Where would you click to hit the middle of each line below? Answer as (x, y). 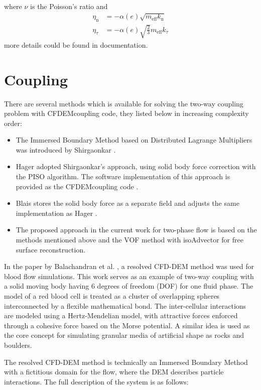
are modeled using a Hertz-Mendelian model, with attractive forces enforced (121, 315)
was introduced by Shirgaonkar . (66, 149)
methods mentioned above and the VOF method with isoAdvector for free (129, 240)
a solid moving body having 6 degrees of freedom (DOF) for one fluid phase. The (129, 286)
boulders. (18, 345)
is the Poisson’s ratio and (69, 6)
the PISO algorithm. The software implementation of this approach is (123, 176)
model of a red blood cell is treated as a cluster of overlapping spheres (112, 296)
